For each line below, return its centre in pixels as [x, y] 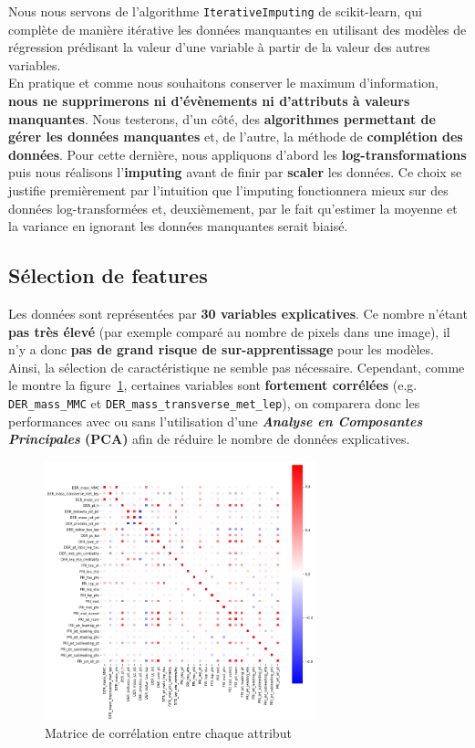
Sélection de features [108, 275]
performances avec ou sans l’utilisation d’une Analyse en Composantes [216, 421]
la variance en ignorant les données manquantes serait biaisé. [178, 226]
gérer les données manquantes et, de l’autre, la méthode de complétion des [236, 137]
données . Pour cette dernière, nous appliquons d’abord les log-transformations [237, 154]
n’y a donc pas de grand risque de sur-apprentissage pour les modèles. [221, 349]
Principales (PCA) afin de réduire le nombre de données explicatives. [209, 439]
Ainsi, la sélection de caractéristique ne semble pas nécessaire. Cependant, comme [237, 367]
